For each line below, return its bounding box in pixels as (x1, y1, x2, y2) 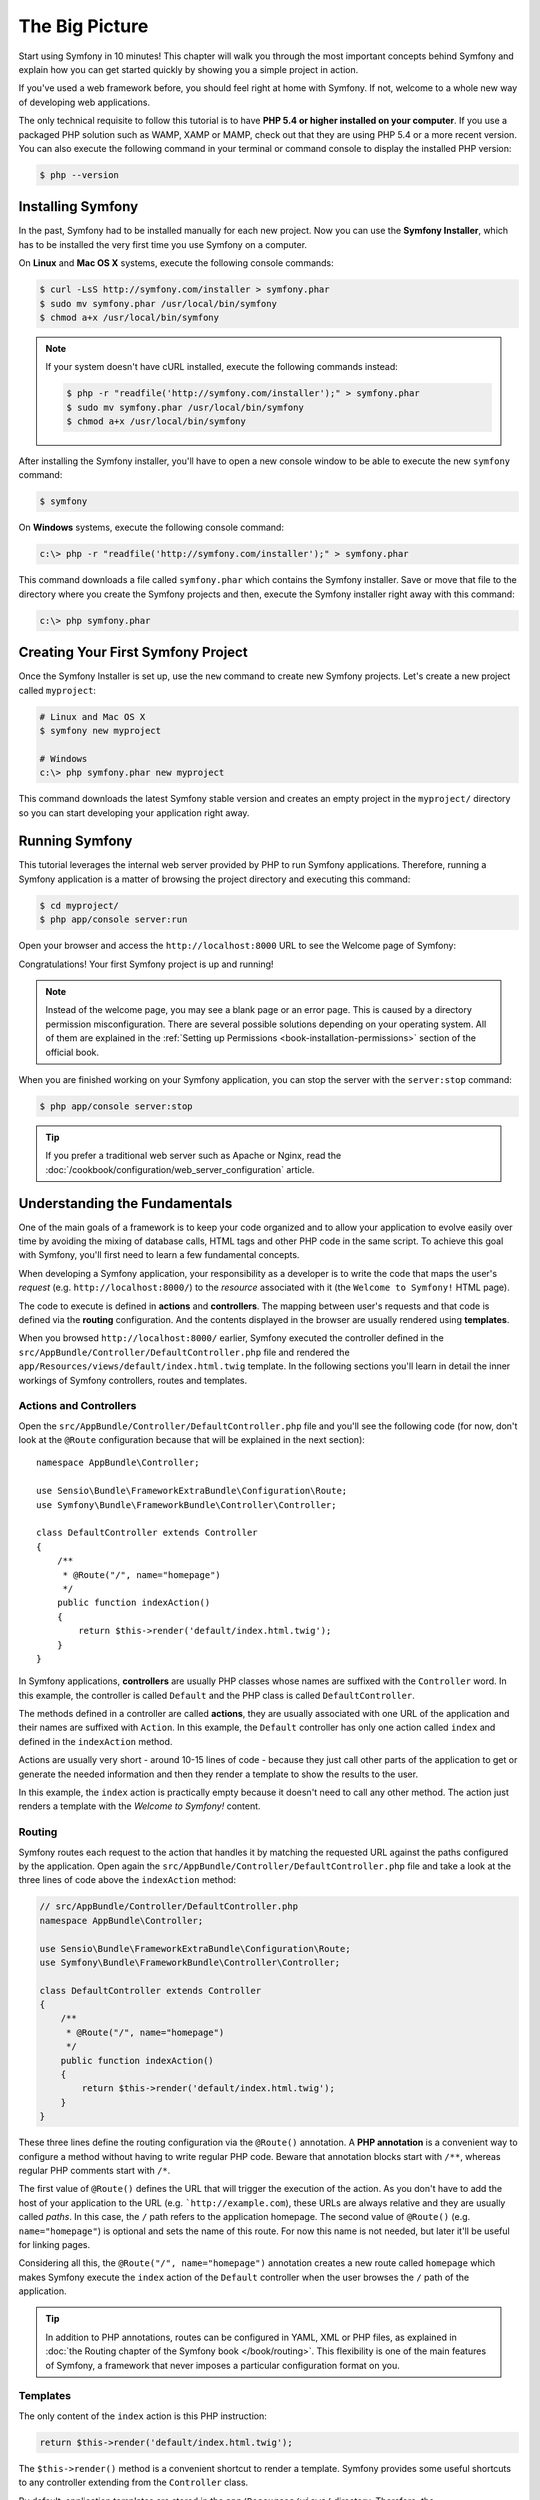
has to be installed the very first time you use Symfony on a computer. (18, 238, 308, 250)
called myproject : (18, 684, 97, 696)
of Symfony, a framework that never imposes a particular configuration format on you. (45, 2359, 400, 2371)
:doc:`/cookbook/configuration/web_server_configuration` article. (45, 1163, 315, 1175)
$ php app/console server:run (39, 914, 188, 925)
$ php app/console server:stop (39, 1100, 194, 1112)
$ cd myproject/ (39, 900, 120, 911)
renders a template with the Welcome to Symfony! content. (18, 1800, 261, 1812)
